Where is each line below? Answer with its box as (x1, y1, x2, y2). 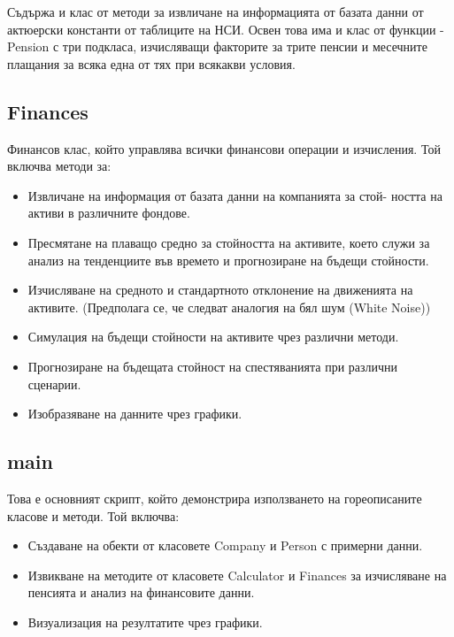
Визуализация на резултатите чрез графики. (27, 612, 263, 631)
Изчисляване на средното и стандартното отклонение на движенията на (27, 280, 413, 299)
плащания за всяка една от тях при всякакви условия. (7, 54, 296, 73)
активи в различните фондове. (27, 203, 190, 222)
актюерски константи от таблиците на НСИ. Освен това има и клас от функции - (7, 19, 444, 38)
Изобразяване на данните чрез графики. (27, 404, 242, 423)
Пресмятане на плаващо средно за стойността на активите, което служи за (27, 233, 430, 251)
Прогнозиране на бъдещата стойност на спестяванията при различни (27, 357, 398, 375)
